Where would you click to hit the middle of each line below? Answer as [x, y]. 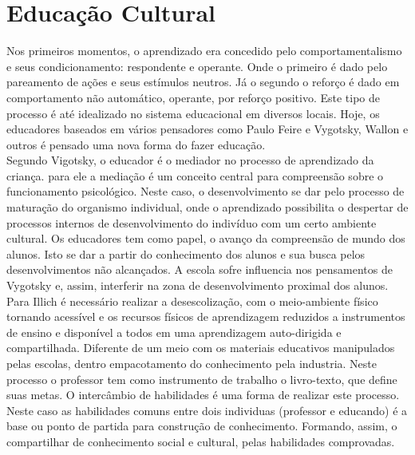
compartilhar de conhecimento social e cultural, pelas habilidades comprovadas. [201, 441]
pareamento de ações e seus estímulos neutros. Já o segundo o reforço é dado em [203, 82]
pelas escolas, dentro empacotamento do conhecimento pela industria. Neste [192, 363]
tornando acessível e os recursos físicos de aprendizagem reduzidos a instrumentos [206, 317]
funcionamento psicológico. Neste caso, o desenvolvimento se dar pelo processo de [206, 191]
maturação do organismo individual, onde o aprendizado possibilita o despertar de [207, 207]
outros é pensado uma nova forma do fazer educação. [136, 144]
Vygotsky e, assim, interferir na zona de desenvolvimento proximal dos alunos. [198, 285]
